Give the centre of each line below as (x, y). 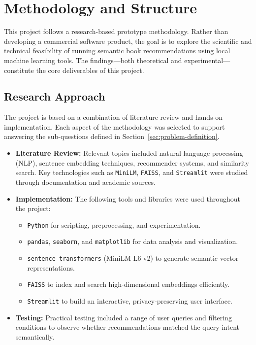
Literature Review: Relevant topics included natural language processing (129, 153)
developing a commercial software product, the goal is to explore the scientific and (128, 41)
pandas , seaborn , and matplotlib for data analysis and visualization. (133, 241)
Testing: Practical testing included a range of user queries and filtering (124, 317)
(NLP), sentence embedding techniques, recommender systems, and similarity (132, 162)
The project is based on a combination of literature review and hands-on (113, 117)
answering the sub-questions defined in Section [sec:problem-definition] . (112, 136)
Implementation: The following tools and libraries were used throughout (128, 198)
